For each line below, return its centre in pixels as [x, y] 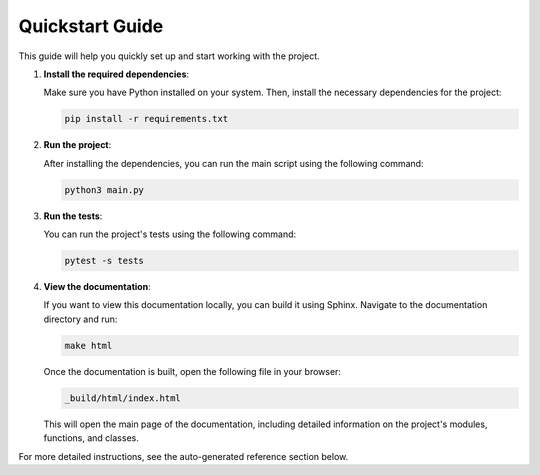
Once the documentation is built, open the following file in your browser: [192, 371]
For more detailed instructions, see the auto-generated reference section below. [183, 456]
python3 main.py [104, 189]
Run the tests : [73, 216]
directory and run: [80, 319]
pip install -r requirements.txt [146, 119]
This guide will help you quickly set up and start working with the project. [169, 56]
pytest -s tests [104, 261]
